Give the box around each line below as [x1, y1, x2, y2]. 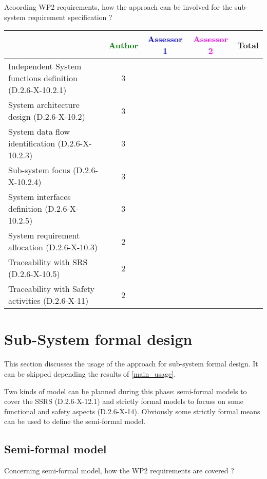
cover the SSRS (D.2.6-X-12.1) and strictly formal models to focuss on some [4, 396, 243, 407]
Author [108, 39, 139, 51]
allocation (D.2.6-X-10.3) [8, 241, 98, 253]
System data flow [8, 125, 70, 138]
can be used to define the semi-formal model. [4, 416, 146, 427]
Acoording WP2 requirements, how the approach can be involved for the [4, 2, 233, 12]
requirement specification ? [28, 11, 112, 22]
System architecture [8, 99, 80, 111]
